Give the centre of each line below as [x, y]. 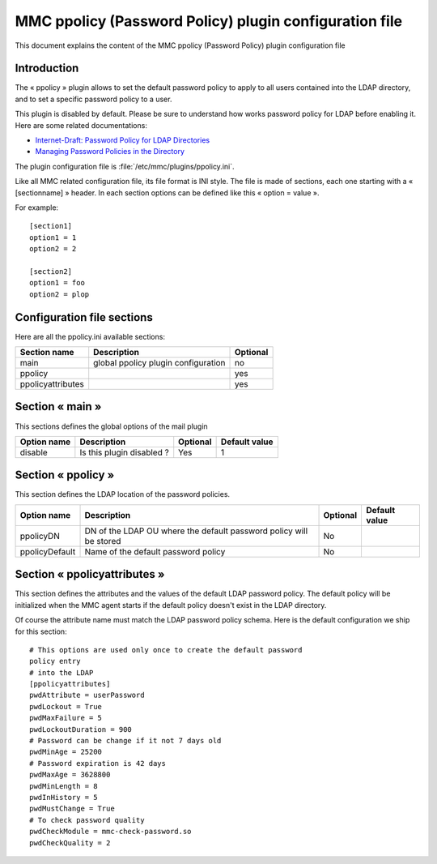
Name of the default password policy [155, 551]
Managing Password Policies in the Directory [110, 152]
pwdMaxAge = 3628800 [70, 775]
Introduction [47, 68]
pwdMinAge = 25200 [66, 752]
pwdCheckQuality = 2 [70, 843]
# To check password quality [87, 820]
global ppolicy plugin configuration [159, 363]
